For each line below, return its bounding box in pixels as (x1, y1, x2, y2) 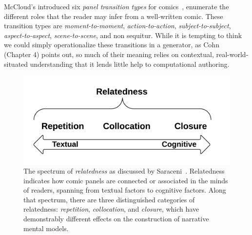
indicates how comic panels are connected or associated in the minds (23, 175, 228, 185)
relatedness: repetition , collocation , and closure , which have (23, 204, 199, 214)
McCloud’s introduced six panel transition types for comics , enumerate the (4, 1, 229, 11)
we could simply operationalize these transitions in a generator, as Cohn (4, 39, 219, 50)
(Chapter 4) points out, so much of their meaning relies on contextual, (4, 49, 214, 59)
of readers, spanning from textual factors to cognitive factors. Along (23, 185, 226, 195)
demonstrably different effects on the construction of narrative (23, 214, 209, 224)
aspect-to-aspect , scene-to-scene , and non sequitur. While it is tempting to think (4, 30, 242, 40)
